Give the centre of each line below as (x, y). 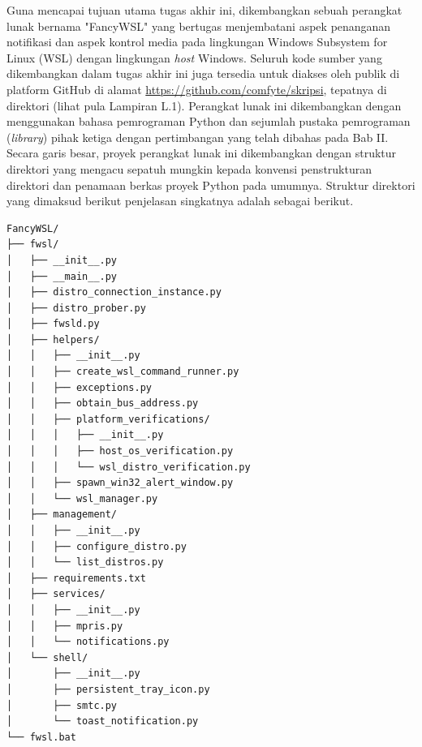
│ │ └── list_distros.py (85, 562)
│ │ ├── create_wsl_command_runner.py (123, 372)
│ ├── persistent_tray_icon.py (108, 689)
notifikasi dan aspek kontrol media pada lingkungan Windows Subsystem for (197, 42)
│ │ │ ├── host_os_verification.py (120, 451)
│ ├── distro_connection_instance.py (114, 292)
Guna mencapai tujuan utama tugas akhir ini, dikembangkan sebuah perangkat (205, 10)
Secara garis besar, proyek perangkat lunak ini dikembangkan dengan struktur (202, 153)
